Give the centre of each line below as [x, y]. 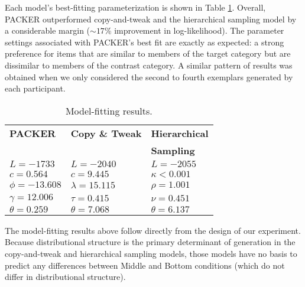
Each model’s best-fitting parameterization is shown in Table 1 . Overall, [135, 7]
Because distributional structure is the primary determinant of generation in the [150, 242]
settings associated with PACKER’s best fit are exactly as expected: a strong [145, 42]
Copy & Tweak [106, 133]
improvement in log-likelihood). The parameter [199, 30]
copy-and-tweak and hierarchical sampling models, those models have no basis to [151, 253]
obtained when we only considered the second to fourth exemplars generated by [149, 76]
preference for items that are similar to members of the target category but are [148, 53]
